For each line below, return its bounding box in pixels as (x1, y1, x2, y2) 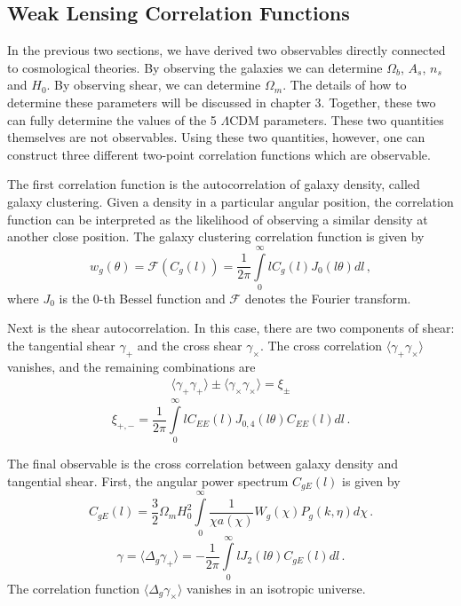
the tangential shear (7, 336, 115, 355)
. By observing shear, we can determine (46, 75, 261, 94)
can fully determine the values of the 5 (7, 110, 217, 129)
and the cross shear (137, 336, 242, 355)
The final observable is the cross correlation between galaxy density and (7, 454, 398, 473)
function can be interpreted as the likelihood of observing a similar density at (7, 209, 428, 228)
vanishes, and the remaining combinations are (7, 357, 256, 375)
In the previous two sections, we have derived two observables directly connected (7, 41, 446, 59)
